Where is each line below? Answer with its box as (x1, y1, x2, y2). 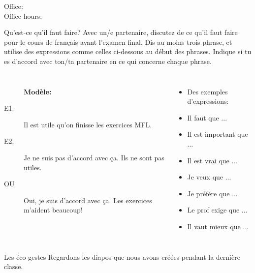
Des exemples (187, 86, 228, 96)
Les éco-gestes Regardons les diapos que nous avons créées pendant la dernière (4, 251, 240, 262)
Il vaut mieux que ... (187, 221, 249, 231)
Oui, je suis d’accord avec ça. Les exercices (24, 195, 152, 205)
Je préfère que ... (187, 188, 238, 198)
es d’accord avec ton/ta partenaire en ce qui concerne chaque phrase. (4, 56, 212, 66)
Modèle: (24, 86, 52, 96)
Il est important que (187, 129, 248, 139)
